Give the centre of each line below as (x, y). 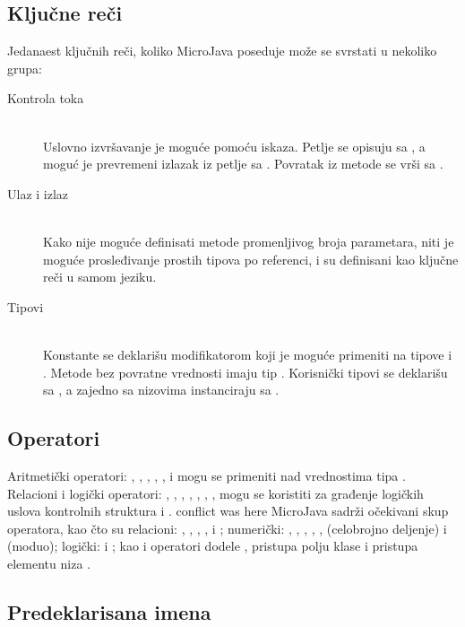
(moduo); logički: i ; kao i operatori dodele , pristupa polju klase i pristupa (213, 546)
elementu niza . (49, 563)
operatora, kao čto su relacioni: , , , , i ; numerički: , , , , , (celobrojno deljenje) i (227, 528)
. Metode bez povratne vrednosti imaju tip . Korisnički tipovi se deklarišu (245, 372)
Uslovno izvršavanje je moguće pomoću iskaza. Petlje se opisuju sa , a (234, 146)
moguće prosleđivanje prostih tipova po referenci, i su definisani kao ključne (251, 259)
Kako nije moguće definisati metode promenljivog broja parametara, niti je (249, 241)
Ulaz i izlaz (38, 193)
